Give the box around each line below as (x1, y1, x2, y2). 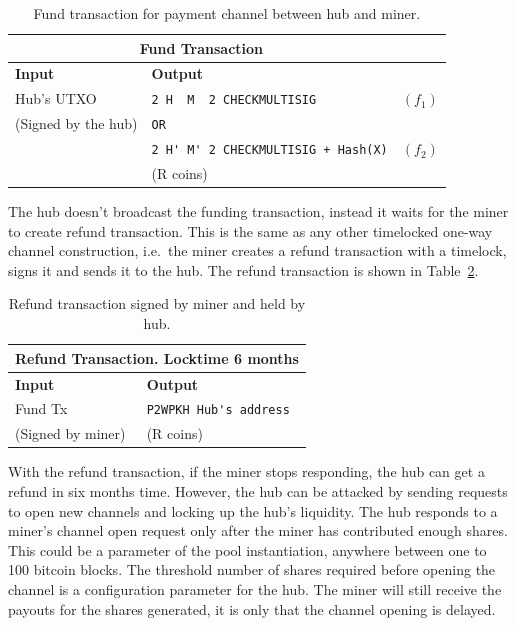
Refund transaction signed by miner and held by (8, 293, 306, 314)
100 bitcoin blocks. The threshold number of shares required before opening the (8, 559, 496, 580)
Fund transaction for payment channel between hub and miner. (33, 3, 421, 23)
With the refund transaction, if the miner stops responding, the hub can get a (8, 461, 485, 482)
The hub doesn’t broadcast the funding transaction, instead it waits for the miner (8, 201, 509, 222)
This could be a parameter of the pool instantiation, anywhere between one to (8, 539, 487, 560)
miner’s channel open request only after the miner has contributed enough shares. (8, 520, 508, 541)
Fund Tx (15, 398, 68, 419)
